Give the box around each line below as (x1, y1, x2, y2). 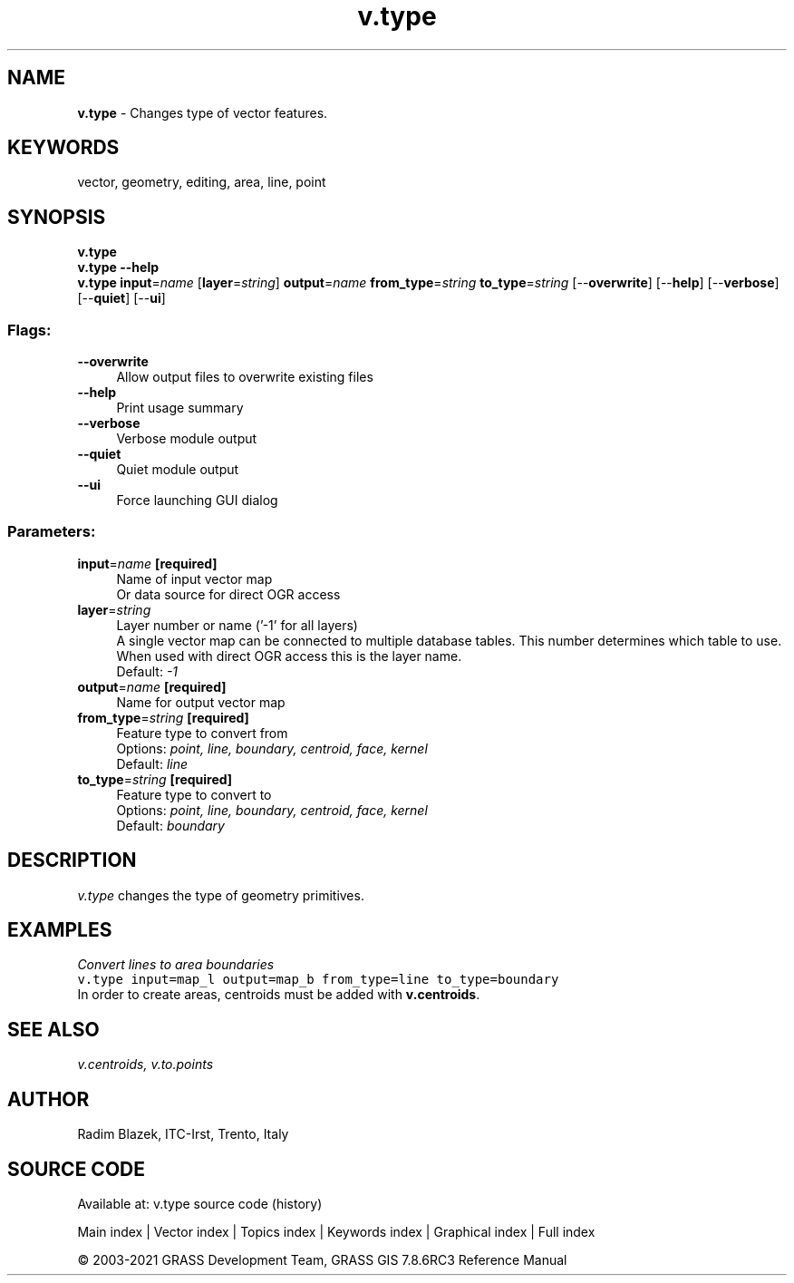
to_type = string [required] (77, 771, 233, 787)
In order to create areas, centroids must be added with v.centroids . (77, 987, 480, 1003)
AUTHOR (7, 1087, 90, 1111)
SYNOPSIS (7, 205, 106, 228)
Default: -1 (116, 663, 179, 679)
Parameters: (7, 522, 96, 541)
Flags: (7, 320, 52, 339)
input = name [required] (77, 555, 218, 571)
